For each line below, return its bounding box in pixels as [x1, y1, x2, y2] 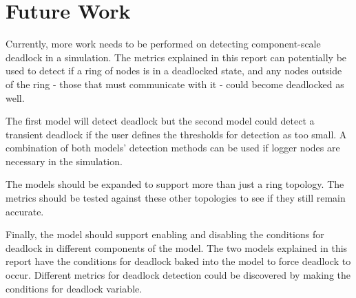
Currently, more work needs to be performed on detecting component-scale [6, 36, 321, 51]
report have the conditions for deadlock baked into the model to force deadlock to [6, 254, 351, 268]
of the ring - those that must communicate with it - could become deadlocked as [6, 76, 344, 91]
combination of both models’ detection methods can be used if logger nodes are [6, 140, 340, 155]
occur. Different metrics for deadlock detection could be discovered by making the [6, 268, 351, 282]
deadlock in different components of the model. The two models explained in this [6, 240, 348, 255]
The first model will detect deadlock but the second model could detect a [6, 114, 315, 128]
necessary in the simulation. [6, 153, 123, 168]
